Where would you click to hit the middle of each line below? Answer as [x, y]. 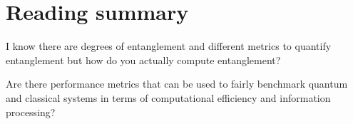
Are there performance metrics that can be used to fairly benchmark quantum [177, 84]
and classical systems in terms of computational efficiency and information [168, 97]
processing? [31, 112]
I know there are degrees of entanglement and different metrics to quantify [169, 46]
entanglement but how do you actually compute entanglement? [143, 60]
